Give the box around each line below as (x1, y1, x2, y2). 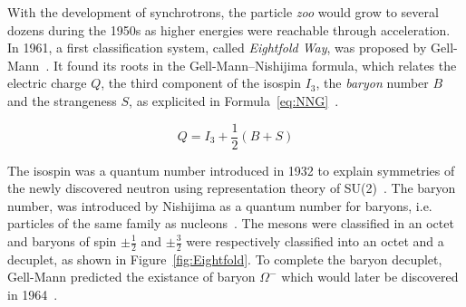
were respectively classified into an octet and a (186, 232, 444, 250)
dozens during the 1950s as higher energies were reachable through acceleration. (7, 20, 451, 39)
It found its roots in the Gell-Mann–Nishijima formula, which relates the (53, 55, 457, 74)
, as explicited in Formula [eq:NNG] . (129, 91, 339, 110)
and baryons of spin (7, 232, 117, 250)
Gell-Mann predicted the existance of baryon (7, 267, 256, 286)
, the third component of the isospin (101, 73, 302, 92)
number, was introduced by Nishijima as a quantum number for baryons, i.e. (7, 196, 432, 215)
